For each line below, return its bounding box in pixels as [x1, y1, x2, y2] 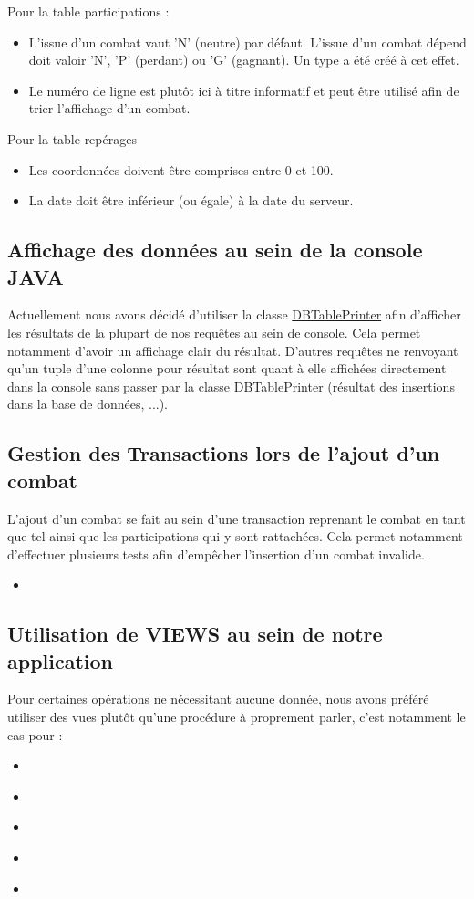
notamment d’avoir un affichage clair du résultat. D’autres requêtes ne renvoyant [7, 340, 459, 360]
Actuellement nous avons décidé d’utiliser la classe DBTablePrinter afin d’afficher [7, 305, 461, 324]
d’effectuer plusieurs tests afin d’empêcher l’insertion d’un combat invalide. [7, 544, 425, 563]
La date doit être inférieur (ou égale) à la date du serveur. [28, 191, 354, 210]
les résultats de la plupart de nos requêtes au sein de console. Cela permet [7, 322, 421, 341]
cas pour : [7, 725, 63, 744]
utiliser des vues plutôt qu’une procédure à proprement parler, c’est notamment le [7, 707, 466, 727]
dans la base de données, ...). [7, 394, 169, 413]
